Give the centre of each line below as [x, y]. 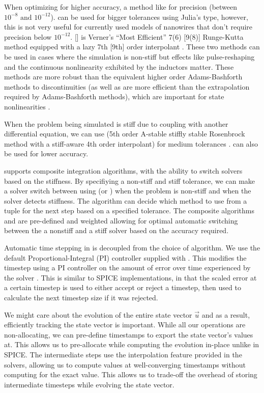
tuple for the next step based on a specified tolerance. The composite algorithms [129, 210]
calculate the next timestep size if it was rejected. [81, 298]
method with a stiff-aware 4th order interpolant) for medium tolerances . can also [131, 143]
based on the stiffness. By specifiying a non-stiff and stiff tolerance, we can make [130, 180]
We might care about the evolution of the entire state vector [98, 314]
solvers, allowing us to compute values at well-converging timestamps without [125, 364]
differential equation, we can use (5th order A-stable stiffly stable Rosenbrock [125, 134]
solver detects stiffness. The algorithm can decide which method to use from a [126, 200]
